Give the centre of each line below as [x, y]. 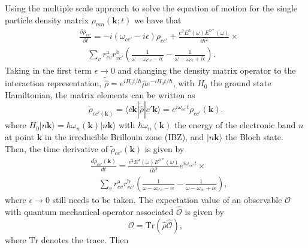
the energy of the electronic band [235, 125]
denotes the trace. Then [85, 239]
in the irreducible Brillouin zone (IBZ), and [124, 137]
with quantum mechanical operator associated [89, 212]
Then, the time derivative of [56, 148]
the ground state [241, 83]
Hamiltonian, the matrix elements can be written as [100, 94]
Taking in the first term [48, 70]
